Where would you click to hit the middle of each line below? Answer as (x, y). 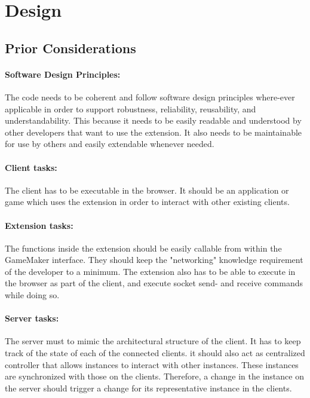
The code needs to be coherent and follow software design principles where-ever (150, 97)
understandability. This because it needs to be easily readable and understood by (153, 120)
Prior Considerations (70, 48)
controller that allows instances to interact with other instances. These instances (152, 364)
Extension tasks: (39, 225)
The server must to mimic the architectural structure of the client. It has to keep (153, 341)
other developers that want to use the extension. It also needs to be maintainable (154, 132)
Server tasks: (32, 318)
